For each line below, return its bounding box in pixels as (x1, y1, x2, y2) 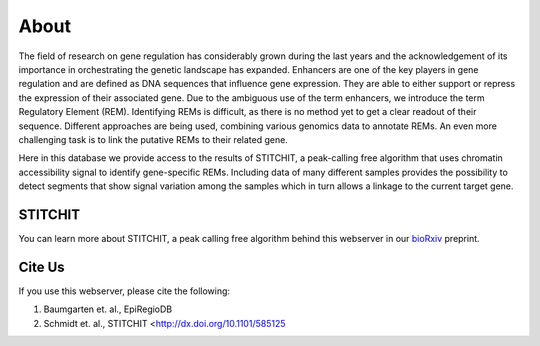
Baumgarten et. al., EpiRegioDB (43, 303, 173, 315)
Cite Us (18, 258, 65, 275)
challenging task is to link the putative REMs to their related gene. (18, 133, 289, 145)
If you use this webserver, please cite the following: (18, 285, 230, 297)
